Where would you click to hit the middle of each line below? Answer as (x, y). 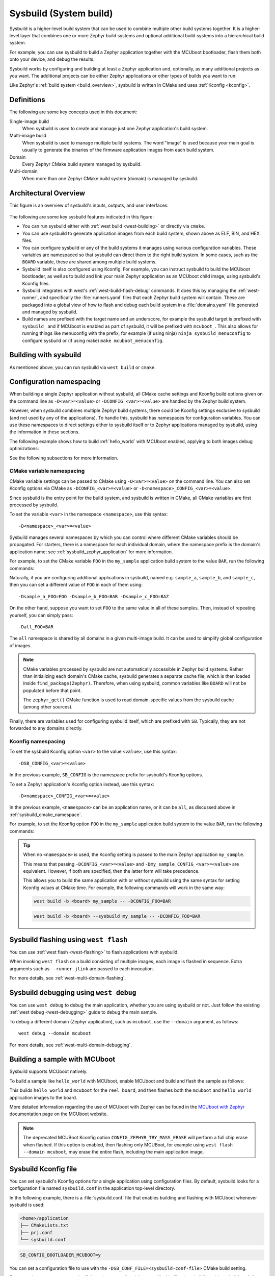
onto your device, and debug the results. (52, 59)
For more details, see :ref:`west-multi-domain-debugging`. (71, 1045)
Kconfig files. (36, 283)
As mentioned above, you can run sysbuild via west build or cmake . (83, 367)
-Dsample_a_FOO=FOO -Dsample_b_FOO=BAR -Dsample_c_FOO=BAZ (94, 596)
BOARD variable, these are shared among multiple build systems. (89, 262)
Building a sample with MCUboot (62, 1059)
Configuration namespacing (55, 382)
